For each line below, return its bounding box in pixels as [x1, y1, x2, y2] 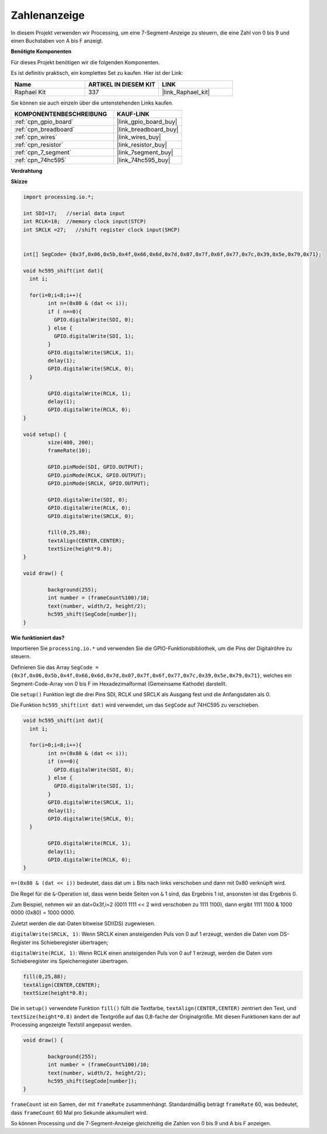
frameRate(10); [47, 447, 92, 454]
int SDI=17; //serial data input [23, 210, 125, 217]
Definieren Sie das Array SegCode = [11, 663, 99, 670]
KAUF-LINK [117, 110, 150, 118]
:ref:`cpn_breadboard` [14, 125, 75, 133]
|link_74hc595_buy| [117, 155, 171, 164]
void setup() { [23, 431, 67, 438]
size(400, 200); [47, 439, 95, 445]
